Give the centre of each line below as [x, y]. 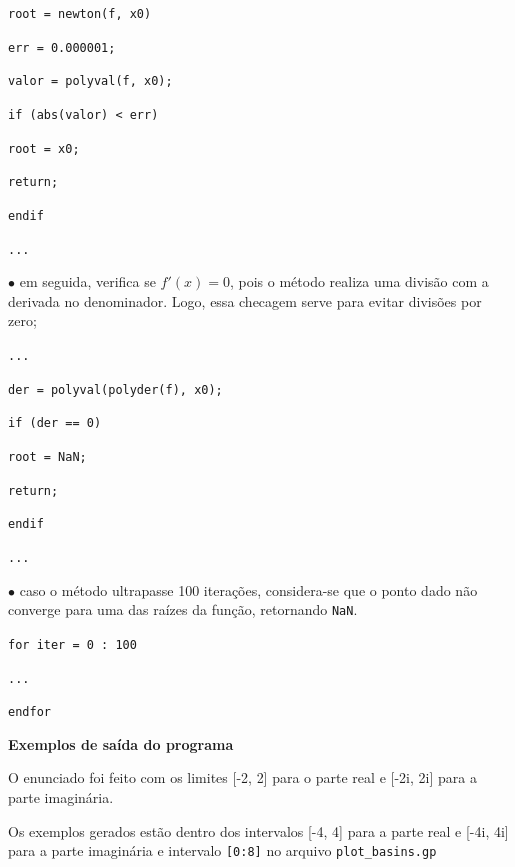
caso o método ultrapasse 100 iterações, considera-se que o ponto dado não [248, 589]
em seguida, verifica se [87, 281]
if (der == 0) [55, 423]
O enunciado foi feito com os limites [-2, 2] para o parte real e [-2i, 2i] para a [242, 777]
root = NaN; [47, 457]
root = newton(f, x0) [80, 14]
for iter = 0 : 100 [72, 644]
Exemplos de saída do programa [121, 743]
